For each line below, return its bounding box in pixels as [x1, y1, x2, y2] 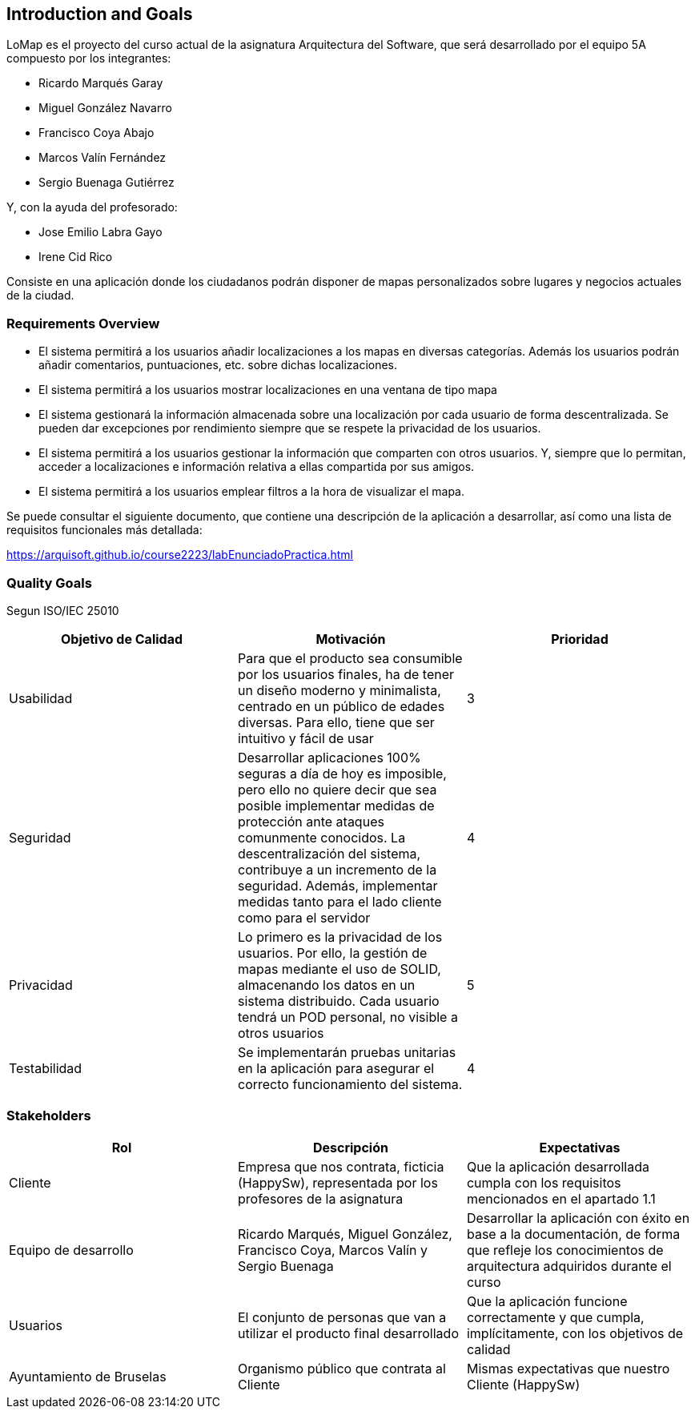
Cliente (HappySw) [466, 1376, 581, 1393]
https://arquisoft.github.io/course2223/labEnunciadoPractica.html [6, 548, 353, 562]
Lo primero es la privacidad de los [237, 928, 443, 945]
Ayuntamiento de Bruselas [9, 1368, 167, 1385]
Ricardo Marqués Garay [38, 76, 163, 90]
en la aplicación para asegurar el [237, 1059, 435, 1076]
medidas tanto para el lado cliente [237, 893, 442, 910]
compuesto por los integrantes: [6, 51, 171, 66]
